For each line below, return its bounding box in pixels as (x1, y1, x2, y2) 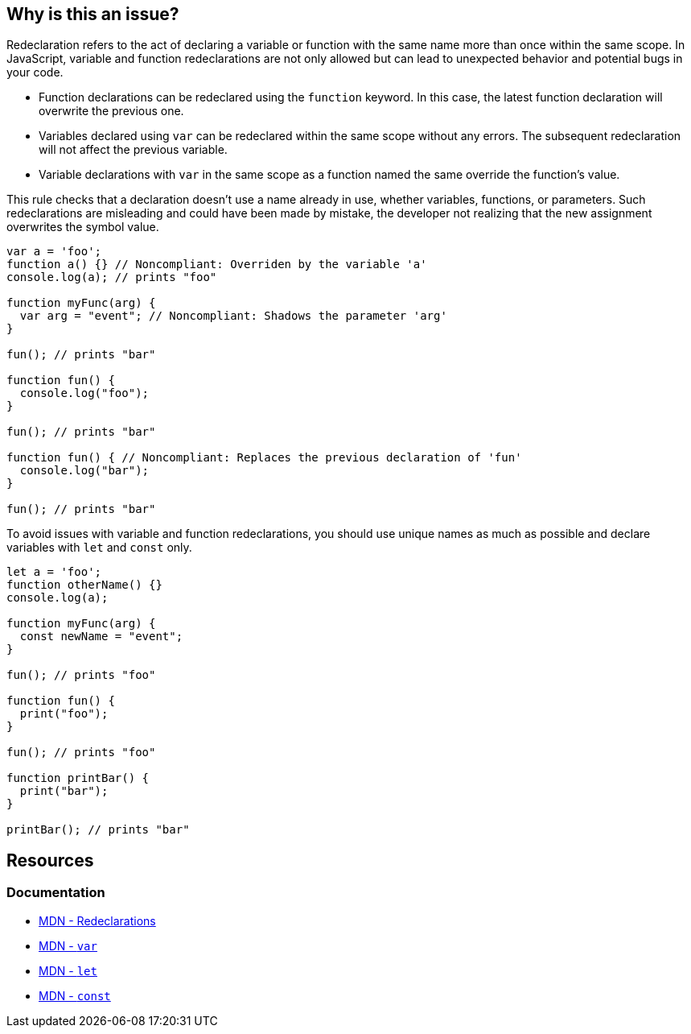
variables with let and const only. (6, 540, 192, 555)
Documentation (6, 884, 105, 901)
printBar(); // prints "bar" (6, 823, 190, 837)
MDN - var (39, 938, 97, 953)
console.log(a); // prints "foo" (6, 271, 217, 284)
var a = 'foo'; (6, 245, 102, 258)
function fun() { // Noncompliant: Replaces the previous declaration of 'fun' (6, 451, 522, 465)
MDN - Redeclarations (39, 913, 156, 928)
